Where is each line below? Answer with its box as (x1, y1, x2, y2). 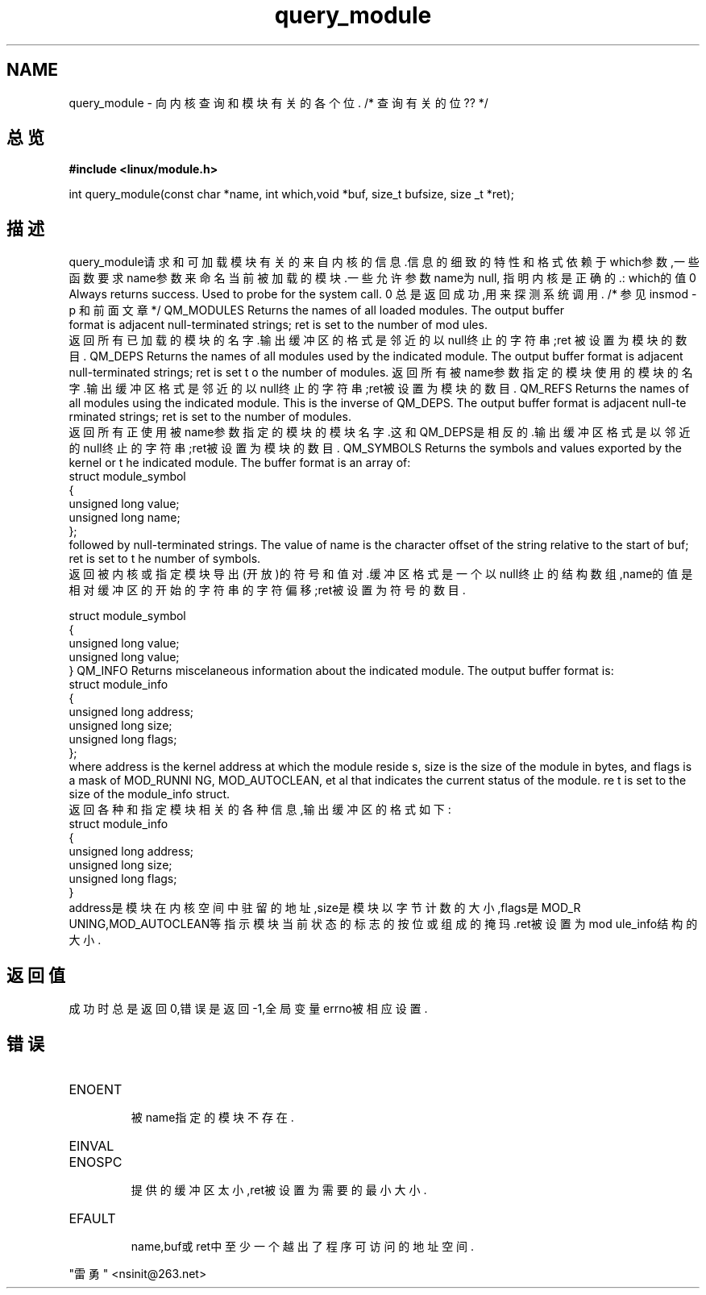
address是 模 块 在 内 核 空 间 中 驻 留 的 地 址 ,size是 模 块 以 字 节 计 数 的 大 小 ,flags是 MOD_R (69, 901, 581, 915)
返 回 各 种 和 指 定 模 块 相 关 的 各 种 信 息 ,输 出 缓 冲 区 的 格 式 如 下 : (69, 802, 451, 817)
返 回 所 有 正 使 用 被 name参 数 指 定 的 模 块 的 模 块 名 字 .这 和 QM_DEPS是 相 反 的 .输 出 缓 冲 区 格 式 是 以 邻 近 (69, 425, 691, 439)
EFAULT (69, 1210, 116, 1226)
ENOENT (69, 1081, 123, 1097)
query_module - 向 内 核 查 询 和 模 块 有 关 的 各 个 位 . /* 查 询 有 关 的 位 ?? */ (69, 95, 488, 110)
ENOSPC (69, 1153, 123, 1170)
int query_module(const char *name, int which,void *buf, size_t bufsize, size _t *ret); (69, 187, 514, 202)
